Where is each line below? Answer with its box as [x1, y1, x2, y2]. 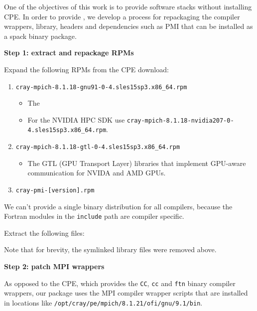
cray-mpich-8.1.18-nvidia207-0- [127, 117, 234, 124]
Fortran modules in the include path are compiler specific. [4, 211, 184, 221]
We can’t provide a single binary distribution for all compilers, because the [4, 201, 233, 211]
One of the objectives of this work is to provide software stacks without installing [4, 1, 252, 11]
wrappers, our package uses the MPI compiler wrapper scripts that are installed [4, 288, 248, 298]
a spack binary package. [4, 30, 77, 41]
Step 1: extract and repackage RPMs [4, 47, 134, 58]
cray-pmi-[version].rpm [15, 186, 95, 194]
